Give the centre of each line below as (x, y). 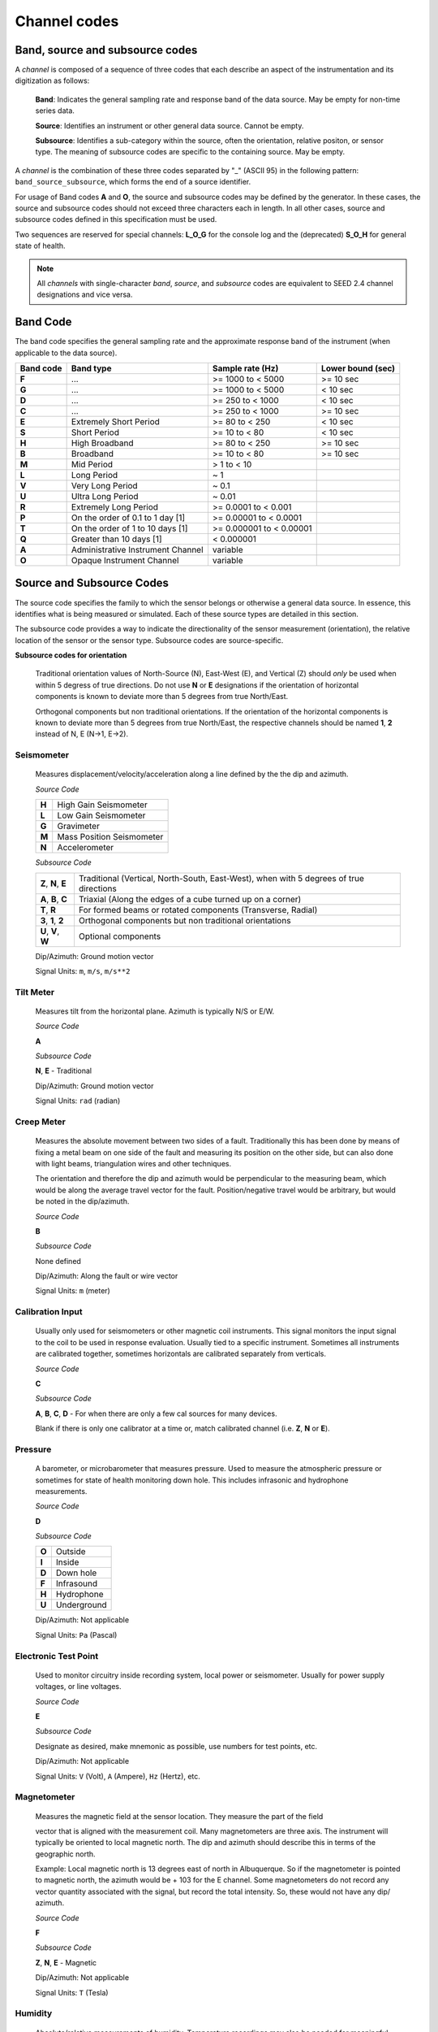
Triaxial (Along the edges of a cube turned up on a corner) (190, 899)
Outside (71, 1552)
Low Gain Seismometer (101, 815)
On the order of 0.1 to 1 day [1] (128, 518)
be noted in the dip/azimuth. (82, 1201)
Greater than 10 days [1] (116, 539)
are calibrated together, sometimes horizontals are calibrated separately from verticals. (180, 1354)
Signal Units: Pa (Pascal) (76, 1635)
